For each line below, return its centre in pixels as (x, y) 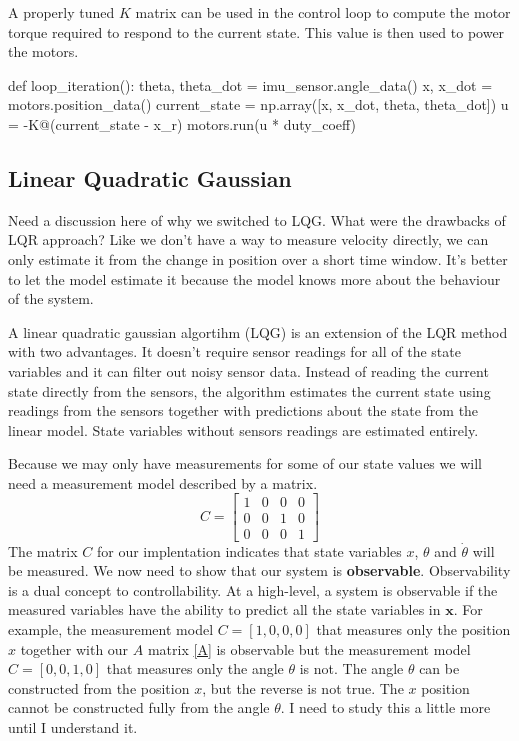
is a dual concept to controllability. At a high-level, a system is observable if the (253, 589)
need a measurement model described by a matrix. (163, 482)
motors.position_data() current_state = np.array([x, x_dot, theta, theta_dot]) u (258, 104)
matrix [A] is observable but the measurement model (309, 648)
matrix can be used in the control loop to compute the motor (323, 12)
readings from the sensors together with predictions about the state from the (243, 410)
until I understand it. (73, 726)
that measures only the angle (195, 668)
